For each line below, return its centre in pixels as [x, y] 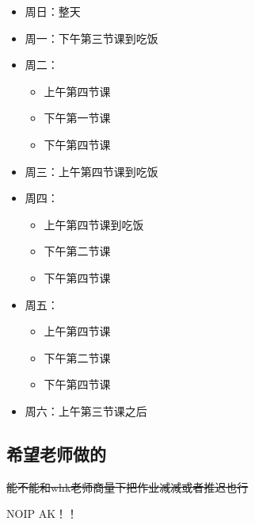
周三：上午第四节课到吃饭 [91, 171]
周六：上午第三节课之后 [86, 410]
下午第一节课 [77, 118]
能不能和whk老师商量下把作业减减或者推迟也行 [127, 487]
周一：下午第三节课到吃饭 [91, 38]
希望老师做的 [56, 453]
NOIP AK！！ [42, 514]
